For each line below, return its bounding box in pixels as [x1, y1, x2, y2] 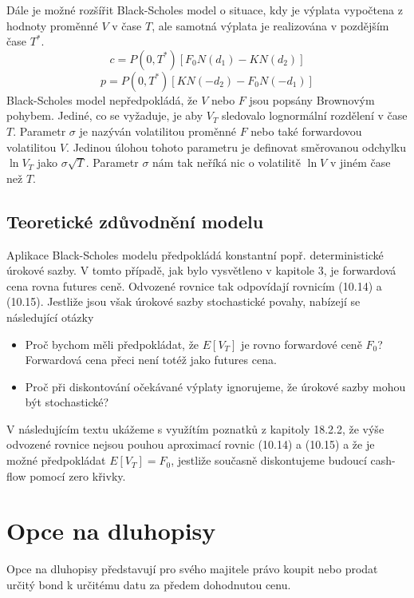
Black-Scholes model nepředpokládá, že [6, 91, 198, 108]
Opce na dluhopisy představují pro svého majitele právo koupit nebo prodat [6, 560, 378, 577]
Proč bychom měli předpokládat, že [25, 335, 199, 352]
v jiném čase [329, 154, 391, 171]
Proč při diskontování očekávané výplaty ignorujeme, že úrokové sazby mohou [25, 378, 406, 394]
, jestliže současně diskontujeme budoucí [171, 452, 367, 469]
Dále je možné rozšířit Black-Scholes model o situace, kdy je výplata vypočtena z [6, 2, 403, 18]
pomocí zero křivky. [30, 467, 126, 484]
